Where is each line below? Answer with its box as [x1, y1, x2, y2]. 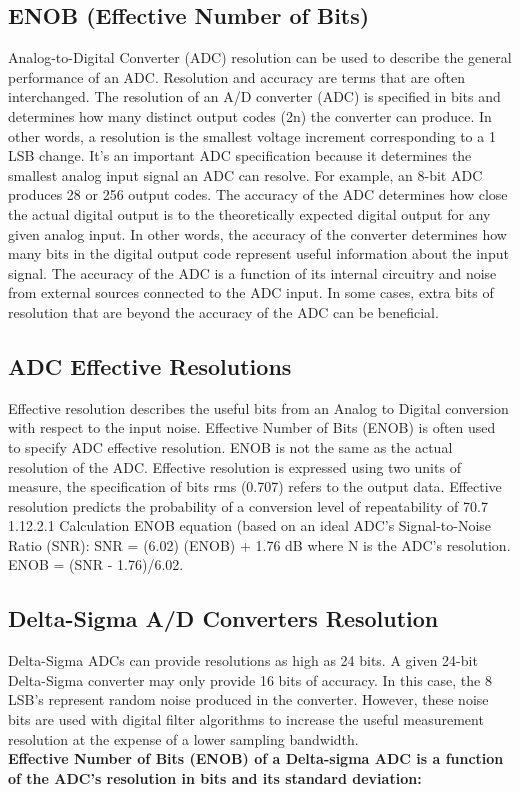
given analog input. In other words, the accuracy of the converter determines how [8, 223, 507, 244]
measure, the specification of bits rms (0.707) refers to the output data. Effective [8, 476, 502, 497]
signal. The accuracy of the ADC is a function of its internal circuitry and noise [8, 262, 497, 283]
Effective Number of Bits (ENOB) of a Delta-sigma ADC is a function [8, 748, 504, 769]
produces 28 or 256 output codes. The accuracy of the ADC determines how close [8, 184, 508, 205]
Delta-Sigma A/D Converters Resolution [8, 603, 439, 634]
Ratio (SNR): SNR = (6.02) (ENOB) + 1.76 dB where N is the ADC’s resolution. [8, 534, 511, 555]
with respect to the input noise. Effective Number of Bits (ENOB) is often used [8, 417, 496, 438]
